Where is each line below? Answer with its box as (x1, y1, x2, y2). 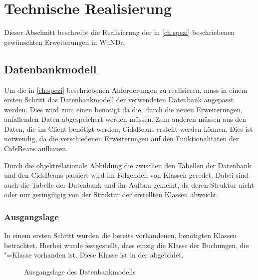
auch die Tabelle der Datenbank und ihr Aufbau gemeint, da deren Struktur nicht (4, 179, 254, 190)
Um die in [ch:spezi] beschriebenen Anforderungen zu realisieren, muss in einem (4, 84, 248, 95)
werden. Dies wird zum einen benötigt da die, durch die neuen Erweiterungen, (4, 104, 243, 114)
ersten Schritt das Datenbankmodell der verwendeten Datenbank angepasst (4, 94, 234, 105)
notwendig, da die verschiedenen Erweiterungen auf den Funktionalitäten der (4, 133, 239, 144)
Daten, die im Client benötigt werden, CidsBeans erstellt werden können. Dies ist (4, 123, 253, 134)
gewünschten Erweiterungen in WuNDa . (4, 36, 126, 47)
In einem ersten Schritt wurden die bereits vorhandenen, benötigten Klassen (4, 230, 237, 241)
